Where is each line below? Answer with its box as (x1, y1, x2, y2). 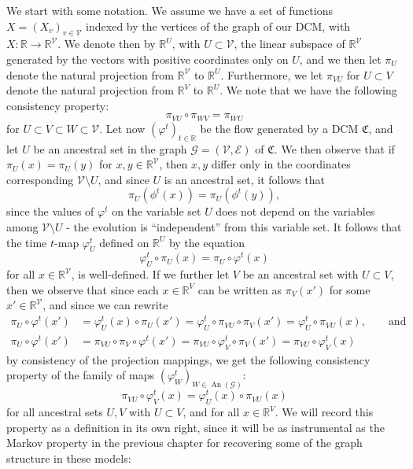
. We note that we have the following (219, 82, 397, 98)
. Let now (99, 120, 146, 136)
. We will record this (275, 404, 374, 420)
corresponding (6, 171, 74, 187)
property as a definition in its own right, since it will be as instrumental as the (6, 419, 385, 435)
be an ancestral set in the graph (33, 140, 187, 157)
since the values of (6, 203, 94, 220)
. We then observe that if (274, 140, 395, 157)
